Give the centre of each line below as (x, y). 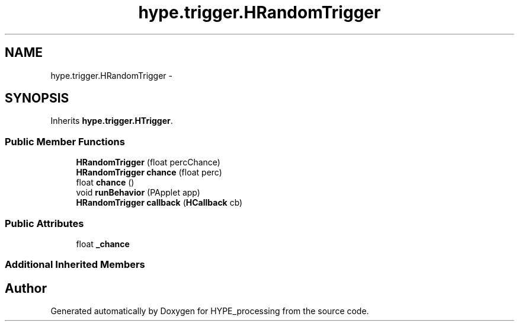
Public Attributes (44, 223)
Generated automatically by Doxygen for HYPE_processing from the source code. (210, 311)
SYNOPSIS (37, 98)
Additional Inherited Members (75, 265)
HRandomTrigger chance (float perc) (149, 172)
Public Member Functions (65, 141)
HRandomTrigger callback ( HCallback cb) (159, 203)
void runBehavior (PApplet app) (138, 193)
